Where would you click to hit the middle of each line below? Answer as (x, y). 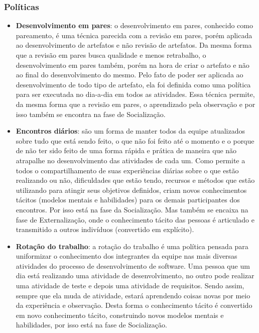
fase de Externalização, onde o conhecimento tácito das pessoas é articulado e (135, 219)
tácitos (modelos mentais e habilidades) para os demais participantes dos (128, 200)
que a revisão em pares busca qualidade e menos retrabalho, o (111, 55)
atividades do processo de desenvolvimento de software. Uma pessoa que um (133, 265)
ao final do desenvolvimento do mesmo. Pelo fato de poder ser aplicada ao (129, 75)
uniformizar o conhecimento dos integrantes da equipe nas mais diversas (126, 256)
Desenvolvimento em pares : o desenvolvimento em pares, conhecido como (134, 25)
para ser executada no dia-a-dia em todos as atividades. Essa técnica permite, (135, 94)
